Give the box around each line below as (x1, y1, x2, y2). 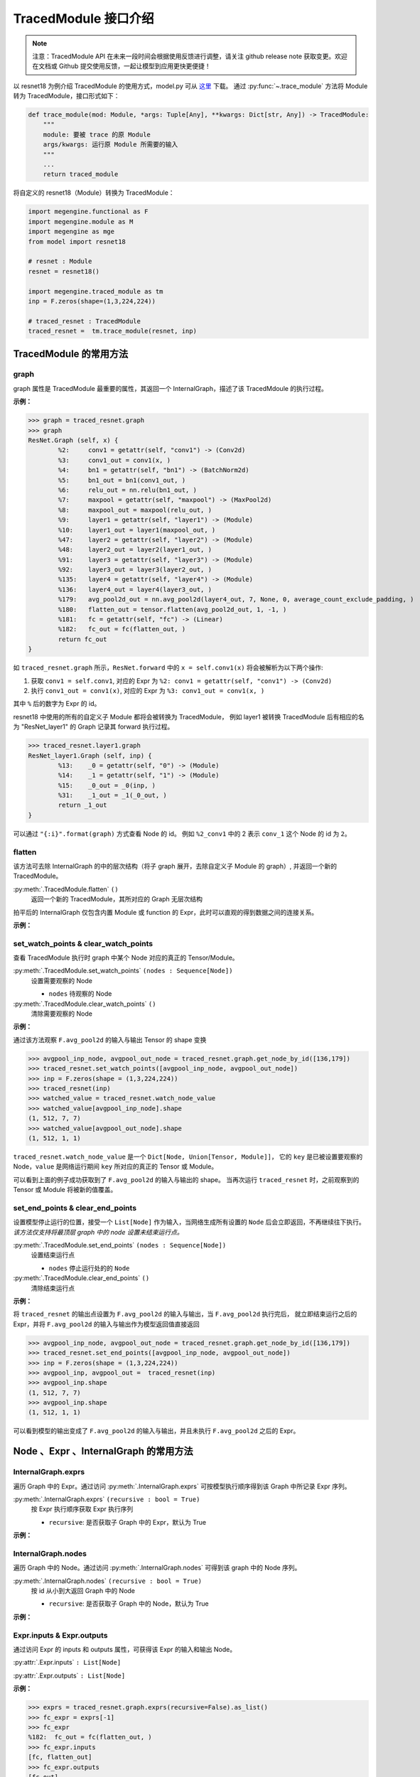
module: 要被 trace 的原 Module (43, 130, 151, 139)
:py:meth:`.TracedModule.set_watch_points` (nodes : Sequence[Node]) (13, 967, 233, 975)
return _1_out (58, 801, 107, 810)
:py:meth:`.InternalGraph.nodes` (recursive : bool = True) (13, 1577, 203, 1585)
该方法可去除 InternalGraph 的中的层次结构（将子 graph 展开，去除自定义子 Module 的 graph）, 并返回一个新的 (13, 861, 338, 870)
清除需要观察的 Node (31, 1009, 92, 1018)
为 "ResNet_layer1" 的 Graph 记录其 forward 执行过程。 (13, 722, 174, 731)
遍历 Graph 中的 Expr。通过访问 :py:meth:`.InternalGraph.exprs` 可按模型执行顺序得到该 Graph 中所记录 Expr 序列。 (13, 1482, 351, 1491)
